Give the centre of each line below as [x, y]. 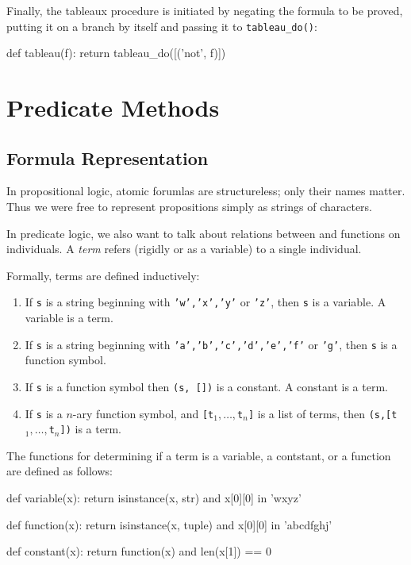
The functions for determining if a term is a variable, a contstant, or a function [199, 455]
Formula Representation [108, 158]
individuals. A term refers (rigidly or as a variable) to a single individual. [184, 249]
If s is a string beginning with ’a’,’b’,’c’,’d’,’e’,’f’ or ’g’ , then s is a [211, 344]
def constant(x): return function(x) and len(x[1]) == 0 [139, 551]
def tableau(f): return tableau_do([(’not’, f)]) [116, 53]
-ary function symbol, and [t [143, 413]
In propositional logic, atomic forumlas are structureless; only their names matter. [206, 191]
